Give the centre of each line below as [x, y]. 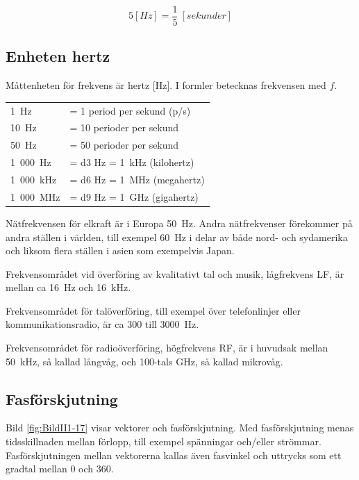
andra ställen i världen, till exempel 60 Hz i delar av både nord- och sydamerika [177, 237]
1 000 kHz [34, 179]
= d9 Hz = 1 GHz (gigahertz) [134, 196]
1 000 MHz [35, 196]
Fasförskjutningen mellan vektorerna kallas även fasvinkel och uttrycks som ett [174, 455]
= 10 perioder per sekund [124, 127]
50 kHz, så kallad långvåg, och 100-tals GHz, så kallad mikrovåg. [144, 361]
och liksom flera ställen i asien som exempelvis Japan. [120, 250]
